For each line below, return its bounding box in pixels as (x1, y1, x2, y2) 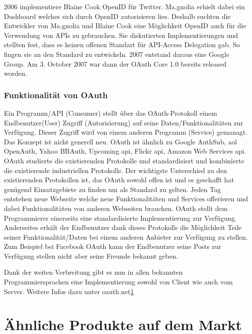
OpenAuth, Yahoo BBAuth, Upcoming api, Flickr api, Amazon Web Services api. (4, 146, 246, 156)
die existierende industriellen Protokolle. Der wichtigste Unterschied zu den (4, 165, 227, 175)
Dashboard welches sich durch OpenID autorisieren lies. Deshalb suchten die (4, 11, 231, 21)
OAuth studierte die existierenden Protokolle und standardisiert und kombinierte (4, 155, 244, 165)
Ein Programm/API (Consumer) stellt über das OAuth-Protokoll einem (4, 107, 217, 118)
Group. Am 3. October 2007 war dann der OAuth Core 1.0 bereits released (4, 58, 227, 69)
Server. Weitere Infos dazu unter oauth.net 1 (4, 286, 134, 296)
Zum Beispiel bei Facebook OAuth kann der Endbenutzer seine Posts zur (4, 241, 221, 251)
